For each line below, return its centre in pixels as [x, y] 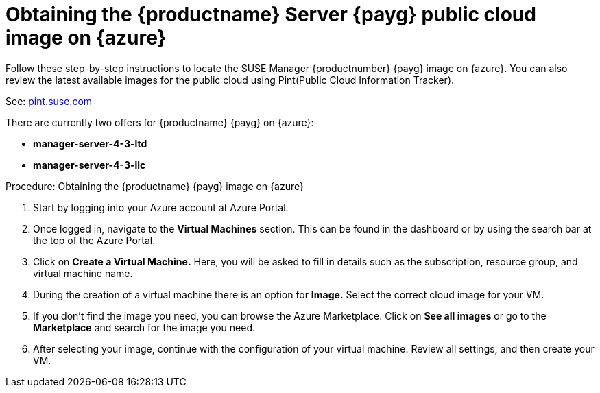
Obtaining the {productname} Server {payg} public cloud [271, 14]
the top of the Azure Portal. [94, 240]
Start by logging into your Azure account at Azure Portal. [161, 207]
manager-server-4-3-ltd [90, 143]
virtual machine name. [83, 273]
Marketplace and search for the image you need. [144, 327]
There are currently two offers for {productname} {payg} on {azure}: [160, 122]
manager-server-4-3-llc [89, 165]
